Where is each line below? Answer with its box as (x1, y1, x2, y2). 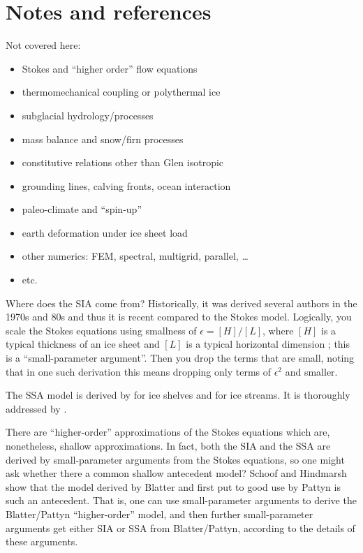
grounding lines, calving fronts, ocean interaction (22, 178, 231, 193)
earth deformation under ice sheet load (22, 225, 188, 239)
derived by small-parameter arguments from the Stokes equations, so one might (6, 452, 345, 466)
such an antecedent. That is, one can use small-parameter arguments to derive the (6, 493, 357, 508)
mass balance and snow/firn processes (22, 131, 184, 146)
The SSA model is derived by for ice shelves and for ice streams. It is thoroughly (6, 388, 350, 402)
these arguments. (6, 534, 78, 549)
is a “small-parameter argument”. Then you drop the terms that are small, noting (6, 351, 355, 365)
